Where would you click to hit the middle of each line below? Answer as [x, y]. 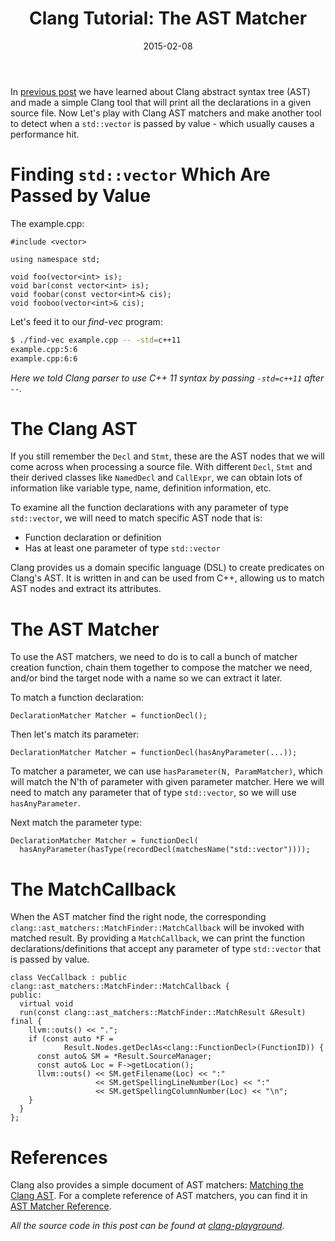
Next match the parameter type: [76, 823]
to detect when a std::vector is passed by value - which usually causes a [162, 123]
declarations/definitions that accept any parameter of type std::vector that [166, 949]
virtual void [46, 1004]
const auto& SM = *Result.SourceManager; [124, 1057]
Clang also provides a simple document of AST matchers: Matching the [157, 1185]
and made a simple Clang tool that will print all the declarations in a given [161, 102]
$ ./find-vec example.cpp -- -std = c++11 [96, 340]
